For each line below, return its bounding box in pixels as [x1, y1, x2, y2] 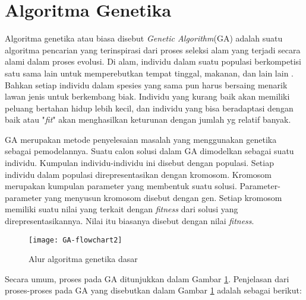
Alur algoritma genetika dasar [29, 253, 138, 265]
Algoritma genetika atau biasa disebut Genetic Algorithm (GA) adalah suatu [5, 32, 283, 44]
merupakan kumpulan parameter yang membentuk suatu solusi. [5, 180, 237, 192]
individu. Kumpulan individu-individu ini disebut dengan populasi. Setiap [5, 157, 274, 169]
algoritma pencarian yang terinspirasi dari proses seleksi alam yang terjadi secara [5, 43, 301, 56]
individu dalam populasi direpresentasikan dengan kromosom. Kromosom [5, 168, 272, 180]
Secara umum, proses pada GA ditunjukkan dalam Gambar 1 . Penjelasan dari [5, 272, 289, 285]
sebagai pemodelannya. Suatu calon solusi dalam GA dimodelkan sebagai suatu [5, 145, 294, 157]
